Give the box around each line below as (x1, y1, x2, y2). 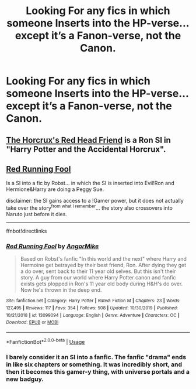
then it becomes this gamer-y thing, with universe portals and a (6, 367, 190, 376)
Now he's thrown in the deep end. (20, 286, 102, 294)
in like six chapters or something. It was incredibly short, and (6, 360, 183, 368)
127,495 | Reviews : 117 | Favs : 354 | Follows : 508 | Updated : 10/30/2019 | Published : (6, 305, 178, 311)
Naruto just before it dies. (6, 211, 67, 218)
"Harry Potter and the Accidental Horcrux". (6, 144, 166, 154)
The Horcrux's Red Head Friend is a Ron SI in (6, 135, 171, 145)
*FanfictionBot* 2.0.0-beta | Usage (6, 337, 85, 345)
